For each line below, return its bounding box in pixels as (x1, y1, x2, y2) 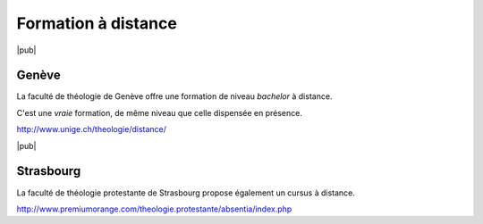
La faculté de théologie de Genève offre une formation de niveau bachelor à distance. (16, 91, 333, 102)
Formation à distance (16, 13, 178, 33)
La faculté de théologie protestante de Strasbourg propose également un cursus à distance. (16, 187, 355, 198)
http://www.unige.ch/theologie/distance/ (16, 124, 167, 135)
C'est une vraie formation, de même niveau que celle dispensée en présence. (16, 107, 303, 118)
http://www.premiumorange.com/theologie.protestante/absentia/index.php (16, 203, 292, 214)
